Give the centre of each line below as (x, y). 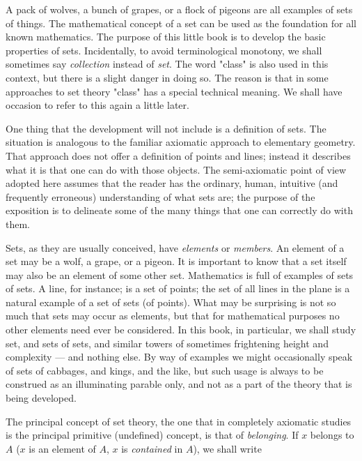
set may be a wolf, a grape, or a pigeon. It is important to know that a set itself (176, 261)
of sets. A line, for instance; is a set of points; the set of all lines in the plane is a (178, 288)
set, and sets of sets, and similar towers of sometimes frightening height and (167, 343)
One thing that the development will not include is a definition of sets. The (166, 128)
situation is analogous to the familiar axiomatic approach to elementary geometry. (181, 142)
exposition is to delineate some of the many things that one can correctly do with (179, 210)
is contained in (152, 448)
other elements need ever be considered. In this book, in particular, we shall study (181, 330)
